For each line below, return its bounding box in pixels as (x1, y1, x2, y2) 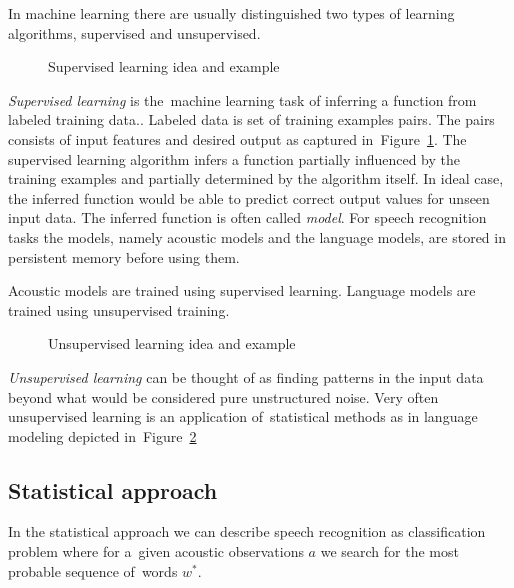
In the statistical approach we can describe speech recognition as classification (8, 521, 486, 542)
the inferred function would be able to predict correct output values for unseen (8, 187, 490, 208)
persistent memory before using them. (8, 246, 240, 267)
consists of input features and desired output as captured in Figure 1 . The (8, 128, 467, 149)
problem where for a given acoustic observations (8, 541, 304, 562)
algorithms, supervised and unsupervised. (8, 22, 261, 43)
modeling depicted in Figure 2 (8, 425, 197, 446)
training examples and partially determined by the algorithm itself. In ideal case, (8, 168, 504, 189)
